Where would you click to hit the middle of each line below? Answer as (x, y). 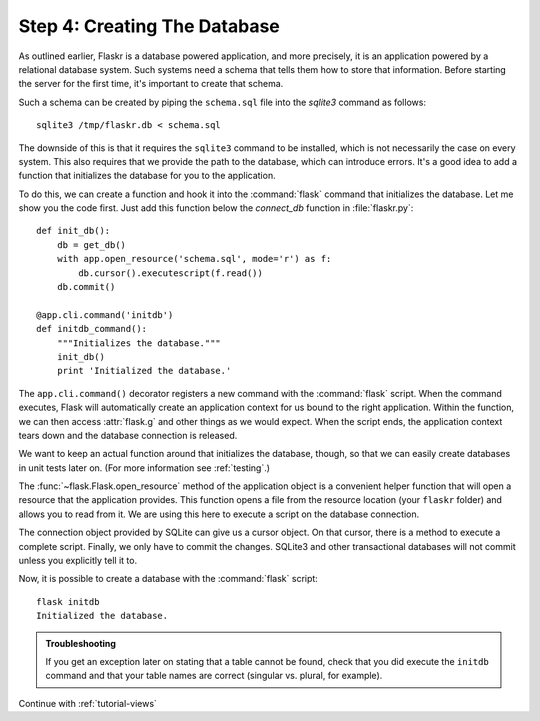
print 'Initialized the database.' (144, 371)
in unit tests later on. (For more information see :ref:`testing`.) (144, 467)
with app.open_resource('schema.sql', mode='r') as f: (194, 259)
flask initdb (68, 601)
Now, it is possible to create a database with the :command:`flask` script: (168, 579)
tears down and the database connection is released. (128, 435)
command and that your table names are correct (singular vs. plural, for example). (214, 676)
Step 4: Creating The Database (149, 26)
